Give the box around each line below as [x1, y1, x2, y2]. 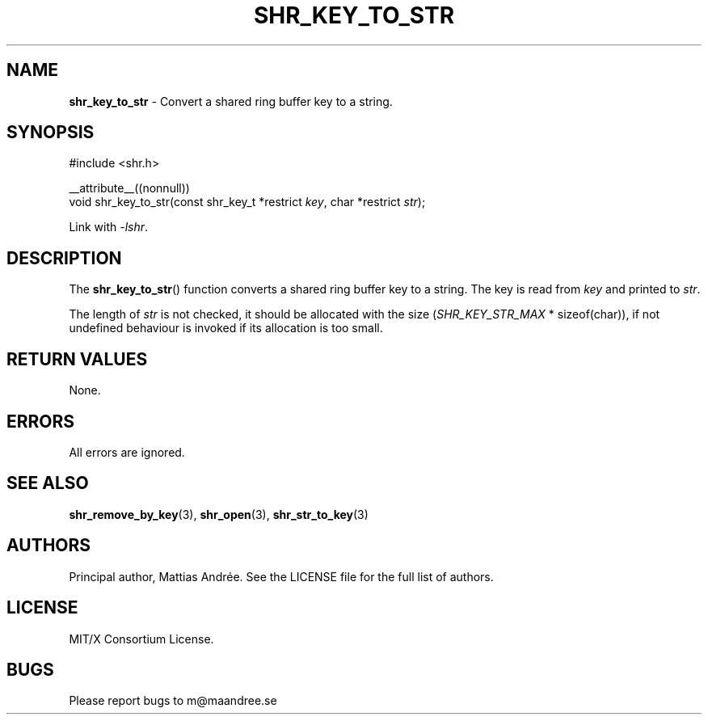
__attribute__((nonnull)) [69, 181, 190, 196]
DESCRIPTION [6, 247, 122, 268]
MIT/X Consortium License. [69, 631, 214, 646]
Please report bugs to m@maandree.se [69, 694, 277, 708]
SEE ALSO [6, 473, 89, 494]
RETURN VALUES [6, 348, 148, 369]
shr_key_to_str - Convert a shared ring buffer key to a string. [69, 94, 393, 108]
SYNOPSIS [6, 122, 95, 143]
